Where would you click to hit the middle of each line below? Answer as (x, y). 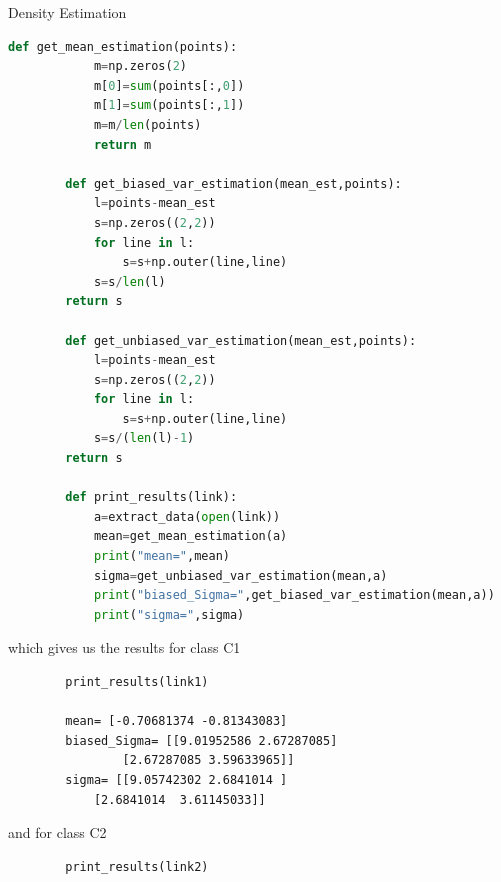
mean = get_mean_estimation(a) (190, 536)
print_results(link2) (137, 866)
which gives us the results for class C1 (124, 647)
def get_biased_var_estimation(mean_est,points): (233, 183)
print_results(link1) (137, 682)
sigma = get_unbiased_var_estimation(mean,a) (240, 575)
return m (122, 144)
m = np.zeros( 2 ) (140, 66)
